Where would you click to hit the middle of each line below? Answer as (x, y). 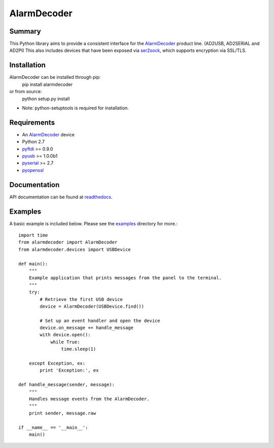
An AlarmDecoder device (48, 134)
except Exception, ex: (57, 363)
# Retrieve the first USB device (81, 299)
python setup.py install (46, 99)
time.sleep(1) (79, 349)
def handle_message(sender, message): (67, 385)
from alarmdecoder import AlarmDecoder (68, 242)
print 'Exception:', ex (69, 370)
